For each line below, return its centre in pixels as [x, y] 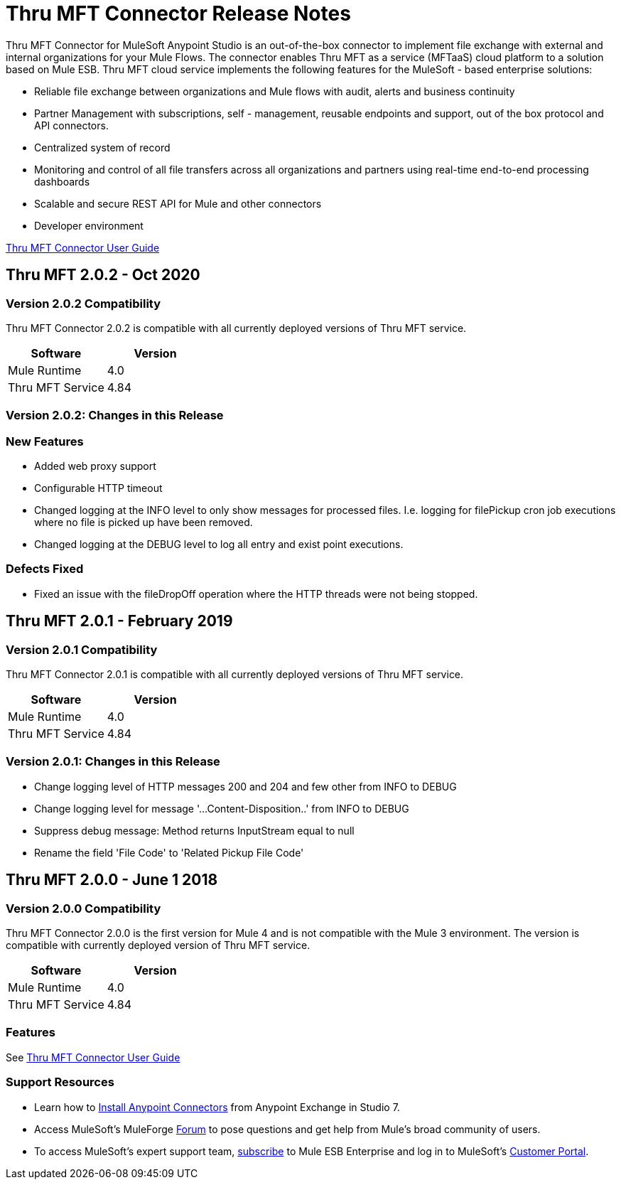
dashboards [62, 181]
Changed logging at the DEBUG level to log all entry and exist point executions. [219, 545]
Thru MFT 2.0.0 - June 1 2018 [112, 880]
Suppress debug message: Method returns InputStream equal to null [194, 830]
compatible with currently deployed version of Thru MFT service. [158, 945]
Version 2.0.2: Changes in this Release [115, 415]
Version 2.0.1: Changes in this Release [113, 762]
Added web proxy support [95, 466]
